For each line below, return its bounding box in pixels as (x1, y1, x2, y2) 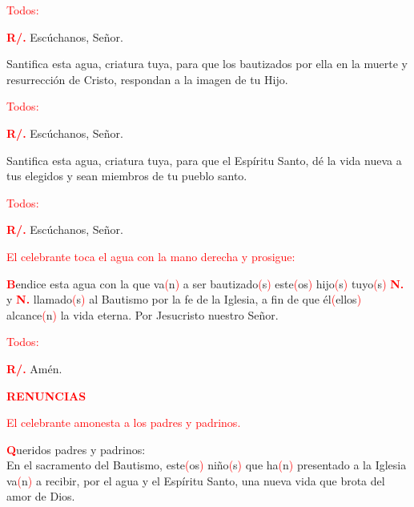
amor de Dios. (6, 488, 75, 505)
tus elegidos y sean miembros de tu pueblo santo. (6, 167, 247, 184)
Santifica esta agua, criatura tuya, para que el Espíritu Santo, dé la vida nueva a (6, 151, 402, 168)
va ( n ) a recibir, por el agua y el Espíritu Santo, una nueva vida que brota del (6, 472, 385, 489)
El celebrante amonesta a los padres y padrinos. (6, 414, 241, 431)
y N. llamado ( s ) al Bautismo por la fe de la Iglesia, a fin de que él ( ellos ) (6, 291, 362, 308)
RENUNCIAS (6, 387, 86, 404)
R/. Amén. (6, 360, 62, 376)
